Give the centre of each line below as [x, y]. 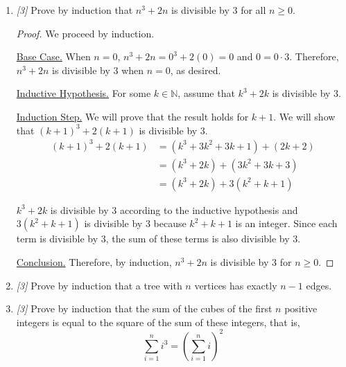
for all [253, 10]
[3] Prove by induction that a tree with [99, 285]
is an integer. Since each [286, 223]
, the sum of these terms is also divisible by [198, 239]
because [170, 223]
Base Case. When [53, 56]
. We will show [304, 116]
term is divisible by [57, 239]
